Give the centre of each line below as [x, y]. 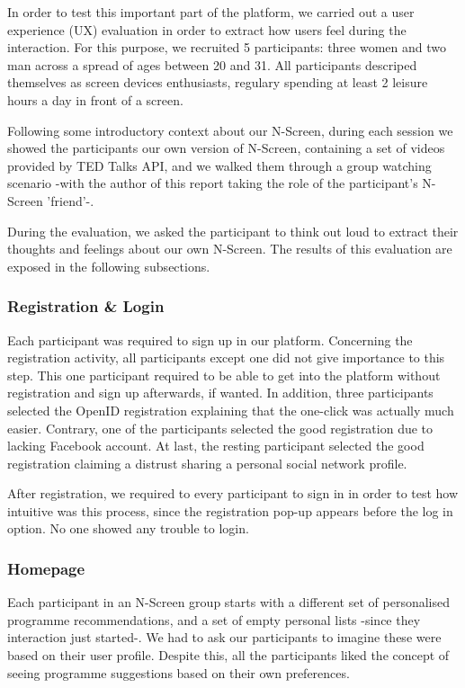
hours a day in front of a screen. [95, 99]
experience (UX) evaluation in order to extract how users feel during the [207, 29]
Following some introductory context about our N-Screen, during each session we [230, 130]
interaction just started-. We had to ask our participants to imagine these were [224, 637]
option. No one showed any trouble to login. [128, 528]
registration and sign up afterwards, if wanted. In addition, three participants [220, 393]
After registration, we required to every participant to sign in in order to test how [233, 493]
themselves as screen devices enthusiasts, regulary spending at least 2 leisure [218, 82]
